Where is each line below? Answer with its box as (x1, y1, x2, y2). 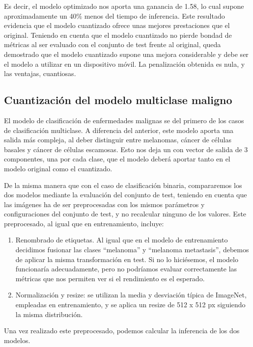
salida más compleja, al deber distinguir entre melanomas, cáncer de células (4, 134, 231, 145)
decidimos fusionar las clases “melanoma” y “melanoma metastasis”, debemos (15, 244, 249, 255)
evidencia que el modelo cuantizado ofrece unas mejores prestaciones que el (4, 20, 230, 30)
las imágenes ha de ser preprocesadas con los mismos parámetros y (4, 199, 205, 209)
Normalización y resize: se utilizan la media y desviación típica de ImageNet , (15, 290, 247, 300)
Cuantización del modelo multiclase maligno (4, 92, 232, 107)
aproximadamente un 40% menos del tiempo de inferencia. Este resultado (4, 10, 225, 21)
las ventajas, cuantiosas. (4, 68, 76, 79)
